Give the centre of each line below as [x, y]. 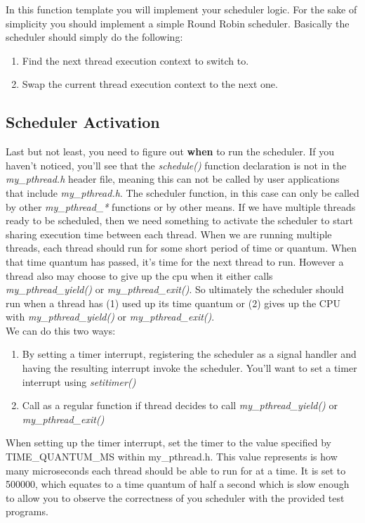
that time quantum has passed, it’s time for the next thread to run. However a [175, 261]
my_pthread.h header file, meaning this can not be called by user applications [173, 179]
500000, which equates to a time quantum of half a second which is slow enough [178, 484]
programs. [27, 511]
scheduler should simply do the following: [94, 37]
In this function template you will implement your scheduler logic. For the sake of [181, 9]
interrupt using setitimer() [79, 381]
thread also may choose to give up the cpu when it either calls [139, 275]
